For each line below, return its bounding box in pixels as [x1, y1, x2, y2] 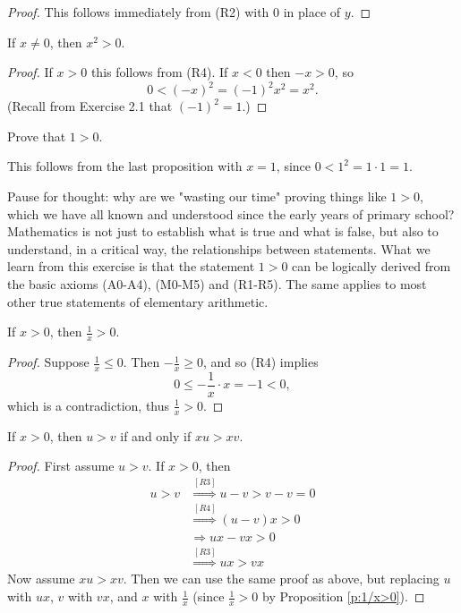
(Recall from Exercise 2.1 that [7, 97, 173, 115]
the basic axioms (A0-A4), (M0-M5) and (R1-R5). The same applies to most [7, 275, 427, 294]
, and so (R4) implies [203, 353, 319, 371]
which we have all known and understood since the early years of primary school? [7, 204, 455, 223]
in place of [283, 3, 341, 21]
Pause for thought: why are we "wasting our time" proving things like [7, 187, 387, 206]
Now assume [7, 569, 75, 588]
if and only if [120, 426, 192, 445]
